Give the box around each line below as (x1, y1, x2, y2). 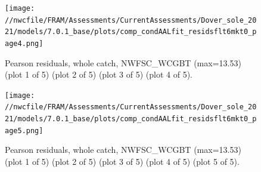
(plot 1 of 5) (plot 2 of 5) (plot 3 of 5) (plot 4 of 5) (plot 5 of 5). (5, 155, 240, 168)
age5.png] (5, 126, 44, 135)
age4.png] (5, 39, 44, 48)
